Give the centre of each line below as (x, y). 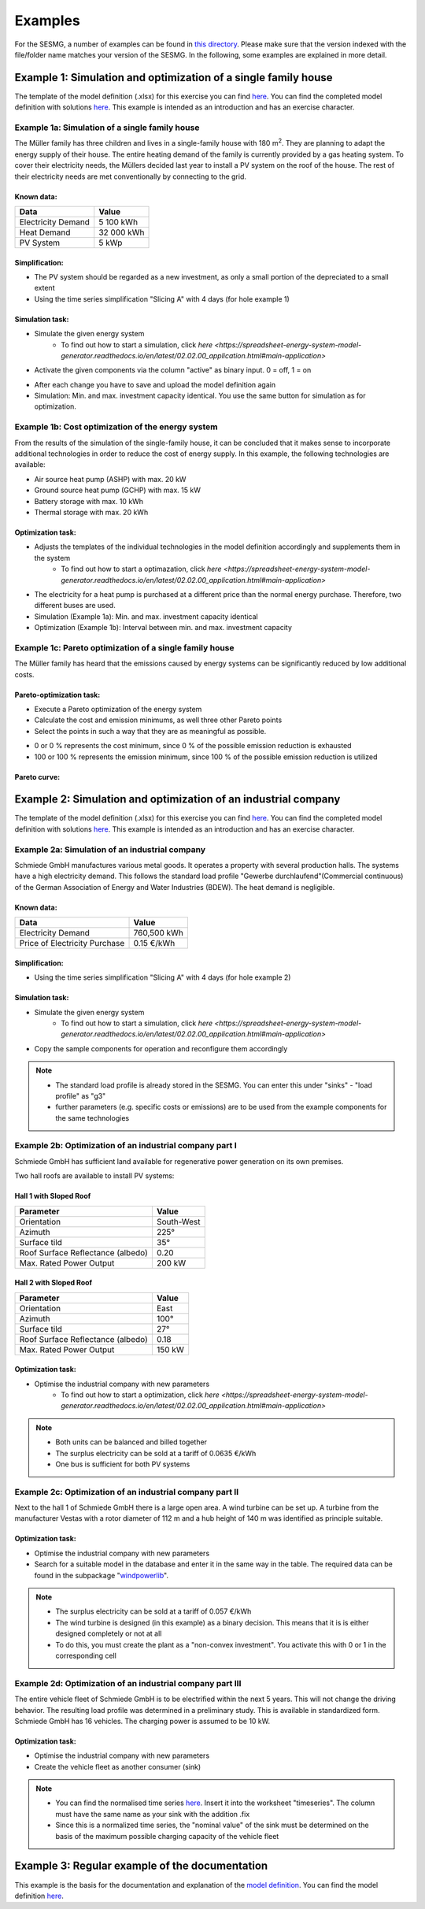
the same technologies (92, 1118)
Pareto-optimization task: (57, 695)
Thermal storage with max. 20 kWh (91, 512)
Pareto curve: (37, 777)
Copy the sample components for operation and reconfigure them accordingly (161, 1048)
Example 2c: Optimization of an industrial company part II (127, 1492)
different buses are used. (75, 606)
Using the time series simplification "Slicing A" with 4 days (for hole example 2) (163, 977)
